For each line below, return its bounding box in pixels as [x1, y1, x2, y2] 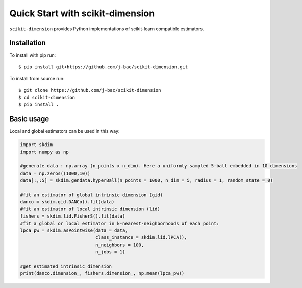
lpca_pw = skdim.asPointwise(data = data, [20, 227, 128, 233]
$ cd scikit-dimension [18, 94, 75, 101]
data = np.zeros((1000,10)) [20, 170, 90, 176]
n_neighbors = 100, [95, 242, 144, 248]
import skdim [20, 142, 53, 148]
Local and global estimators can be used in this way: [9, 128, 120, 134]
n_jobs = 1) [95, 249, 125, 255]
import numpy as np [20, 149, 69, 155]
